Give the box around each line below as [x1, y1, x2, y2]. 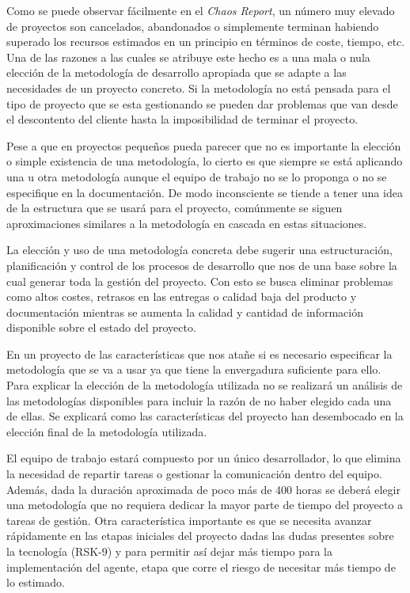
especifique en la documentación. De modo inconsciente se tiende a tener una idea [6, 184, 403, 200]
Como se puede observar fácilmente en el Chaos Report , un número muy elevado [6, 2, 395, 18]
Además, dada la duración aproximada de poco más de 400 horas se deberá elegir [6, 481, 401, 497]
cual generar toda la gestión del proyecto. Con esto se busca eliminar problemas [6, 272, 393, 289]
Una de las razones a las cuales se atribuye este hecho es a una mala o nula [6, 48, 370, 65]
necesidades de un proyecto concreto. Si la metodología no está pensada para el [6, 79, 391, 96]
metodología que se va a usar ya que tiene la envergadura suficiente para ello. [6, 361, 382, 378]
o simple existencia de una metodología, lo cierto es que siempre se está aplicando [6, 153, 403, 169]
